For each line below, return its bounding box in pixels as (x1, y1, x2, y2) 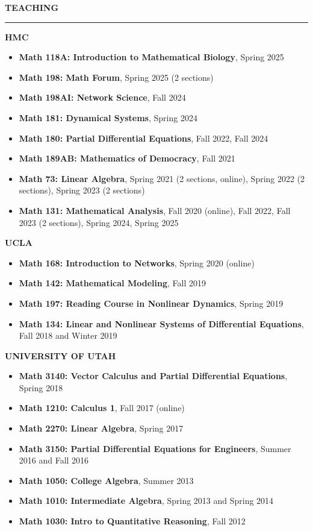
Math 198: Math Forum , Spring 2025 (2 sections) (19, 71, 214, 83)
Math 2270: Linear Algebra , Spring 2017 (19, 422, 184, 435)
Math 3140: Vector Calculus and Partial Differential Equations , (19, 369, 288, 382)
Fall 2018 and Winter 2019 (19, 329, 117, 342)
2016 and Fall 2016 (19, 454, 89, 467)
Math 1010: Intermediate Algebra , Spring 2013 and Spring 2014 (19, 494, 274, 507)
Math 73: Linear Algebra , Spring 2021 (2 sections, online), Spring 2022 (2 (19, 172, 305, 184)
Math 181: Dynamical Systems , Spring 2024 (19, 111, 197, 124)
